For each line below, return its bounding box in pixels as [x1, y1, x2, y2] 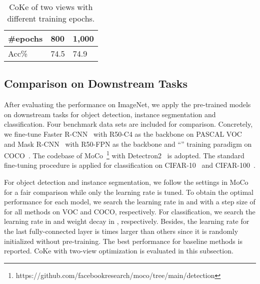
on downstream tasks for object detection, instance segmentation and [4, 109, 216, 119]
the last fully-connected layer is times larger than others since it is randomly [4, 225, 238, 236]
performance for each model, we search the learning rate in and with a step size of [4, 196, 255, 207]
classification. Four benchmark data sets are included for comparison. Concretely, [4, 119, 253, 129]
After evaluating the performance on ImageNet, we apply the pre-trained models [4, 99, 251, 110]
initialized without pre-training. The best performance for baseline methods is [4, 235, 242, 246]
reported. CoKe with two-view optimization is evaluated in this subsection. [4, 245, 233, 256]
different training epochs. [7, 13, 95, 24]
